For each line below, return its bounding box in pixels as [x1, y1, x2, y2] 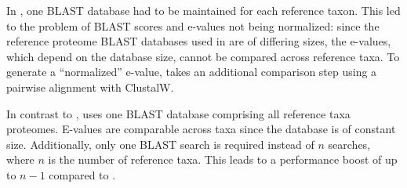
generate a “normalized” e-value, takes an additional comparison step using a [6, 63, 377, 80]
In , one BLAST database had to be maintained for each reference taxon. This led [6, 2, 401, 18]
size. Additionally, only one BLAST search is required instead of [6, 136, 314, 152]
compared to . [49, 166, 116, 183]
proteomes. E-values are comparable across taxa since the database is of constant [6, 121, 396, 137]
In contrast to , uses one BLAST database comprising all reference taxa [6, 105, 351, 121]
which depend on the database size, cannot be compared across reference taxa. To [6, 48, 400, 64]
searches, [328, 136, 371, 152]
